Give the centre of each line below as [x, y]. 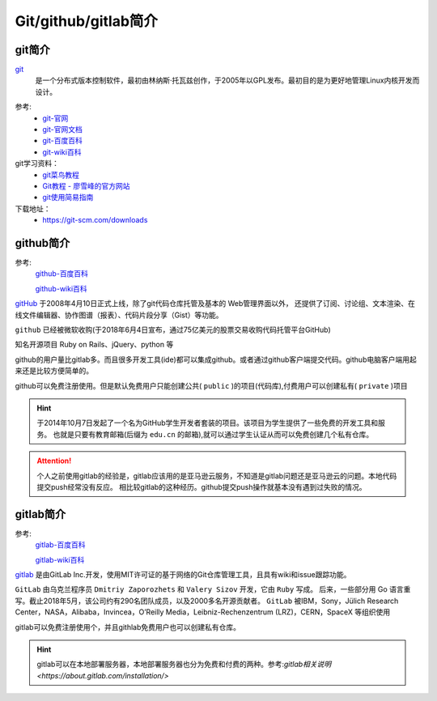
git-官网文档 [62, 130]
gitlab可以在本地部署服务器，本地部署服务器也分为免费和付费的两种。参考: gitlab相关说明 [184, 665]
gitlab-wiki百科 [60, 559]
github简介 [42, 243]
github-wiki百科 [62, 288]
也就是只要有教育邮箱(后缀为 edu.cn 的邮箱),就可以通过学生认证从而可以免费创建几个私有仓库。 [213, 434]
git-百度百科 [62, 141]
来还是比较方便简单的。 [54, 371]
